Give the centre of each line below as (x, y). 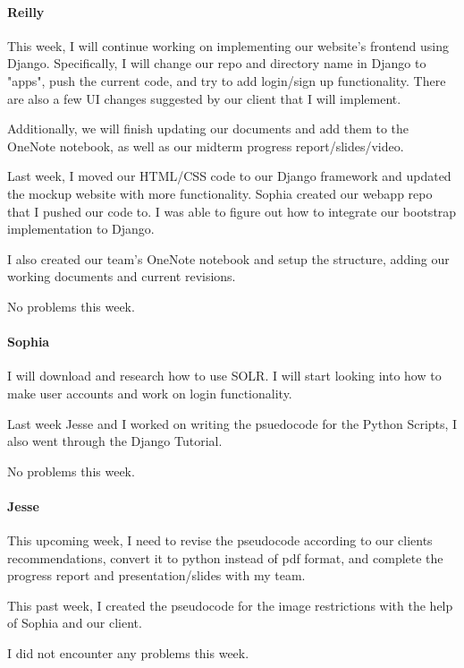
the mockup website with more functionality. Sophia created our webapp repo (220, 193)
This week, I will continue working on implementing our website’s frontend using (228, 45)
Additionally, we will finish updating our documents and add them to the (208, 128)
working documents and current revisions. (122, 276)
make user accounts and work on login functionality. (150, 393)
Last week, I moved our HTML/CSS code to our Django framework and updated (229, 176)
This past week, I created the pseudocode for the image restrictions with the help (230, 605)
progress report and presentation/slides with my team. (156, 575)
